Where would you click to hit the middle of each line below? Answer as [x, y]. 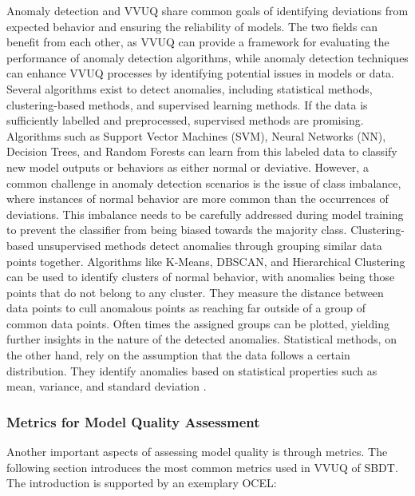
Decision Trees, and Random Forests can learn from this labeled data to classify [202, 151]
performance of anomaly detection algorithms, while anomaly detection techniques [207, 57]
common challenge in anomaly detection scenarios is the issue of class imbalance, [204, 183]
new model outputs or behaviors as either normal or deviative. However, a [188, 167]
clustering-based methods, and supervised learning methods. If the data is [187, 104]
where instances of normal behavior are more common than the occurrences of [198, 198]
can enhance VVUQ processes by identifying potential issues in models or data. [200, 73]
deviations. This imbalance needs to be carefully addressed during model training [205, 214]
